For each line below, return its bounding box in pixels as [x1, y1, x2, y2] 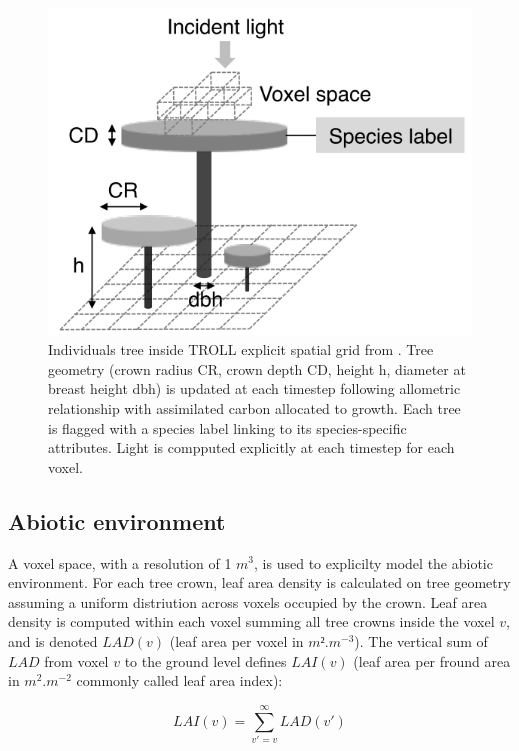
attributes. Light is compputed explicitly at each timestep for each [48, 437, 455, 458]
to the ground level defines [124, 650, 287, 671]
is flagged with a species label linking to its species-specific [48, 417, 407, 438]
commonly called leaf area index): [76, 670, 283, 691]
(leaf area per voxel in [169, 630, 304, 651]
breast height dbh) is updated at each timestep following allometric [48, 378, 461, 399]
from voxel [44, 650, 109, 671]
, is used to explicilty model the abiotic [254, 552, 493, 573]
